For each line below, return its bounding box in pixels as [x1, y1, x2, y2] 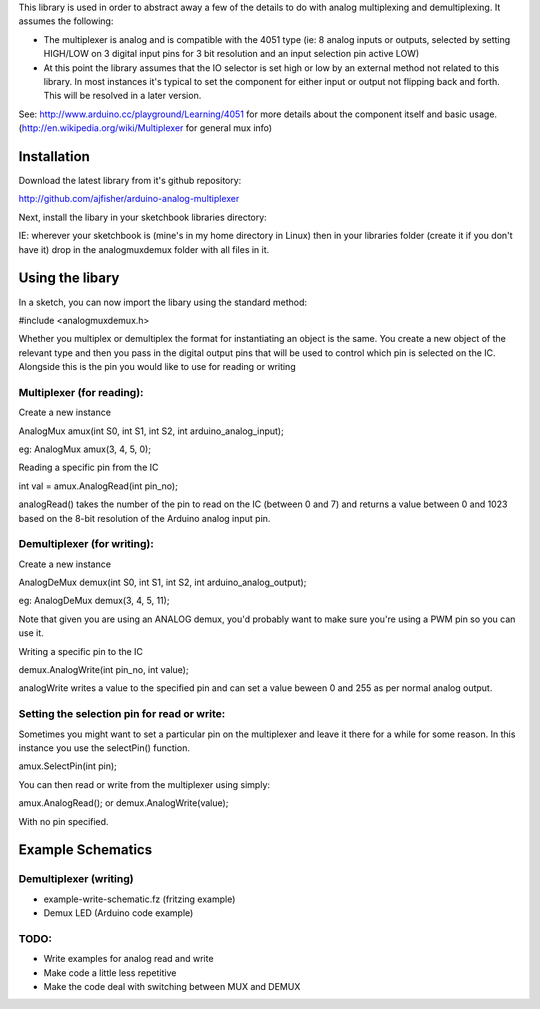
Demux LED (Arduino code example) [43, 907, 194, 919]
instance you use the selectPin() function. [18, 741, 190, 754]
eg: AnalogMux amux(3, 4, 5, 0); [18, 443, 152, 455]
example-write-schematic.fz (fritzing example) [43, 893, 236, 905]
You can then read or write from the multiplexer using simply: [18, 778, 270, 790]
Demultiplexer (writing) [18, 872, 134, 886]
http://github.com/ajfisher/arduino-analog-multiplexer [18, 193, 240, 205]
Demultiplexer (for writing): [18, 537, 154, 551]
